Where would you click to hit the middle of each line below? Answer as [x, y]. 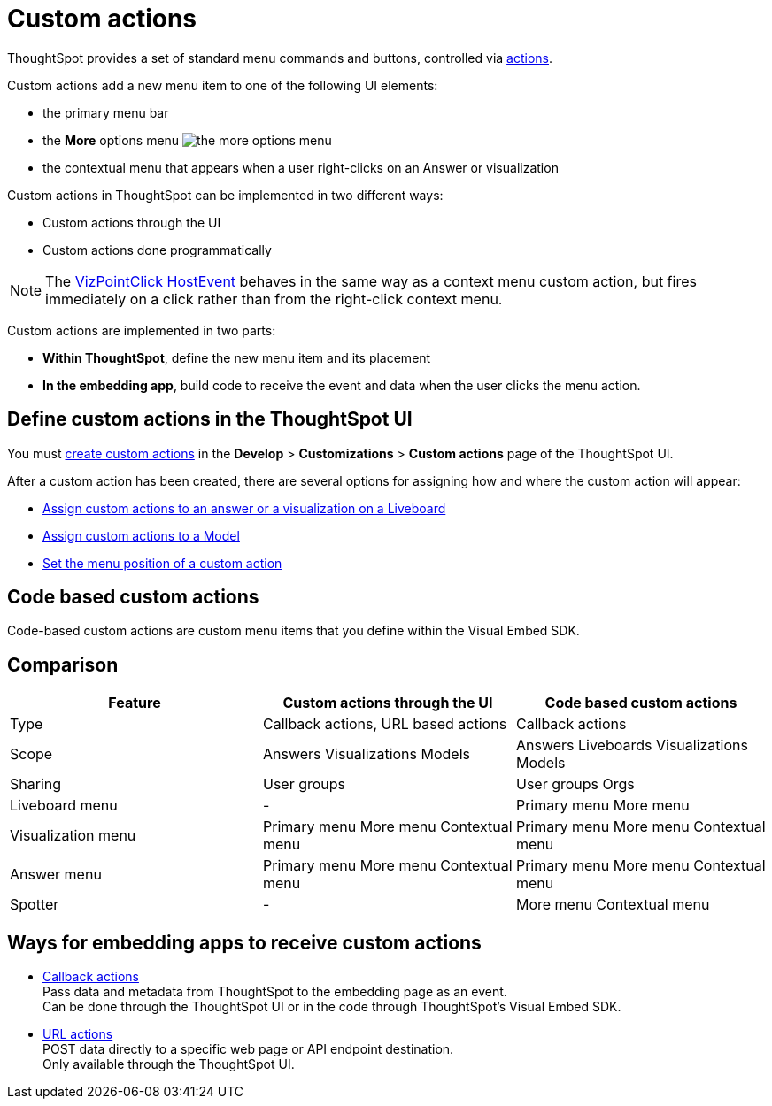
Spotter [35, 905]
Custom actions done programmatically [157, 250]
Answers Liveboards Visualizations [632, 745]
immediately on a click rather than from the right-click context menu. [274, 299]
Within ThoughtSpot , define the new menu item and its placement [237, 357]
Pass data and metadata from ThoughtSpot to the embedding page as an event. [275, 992]
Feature [135, 703]
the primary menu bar [106, 112]
